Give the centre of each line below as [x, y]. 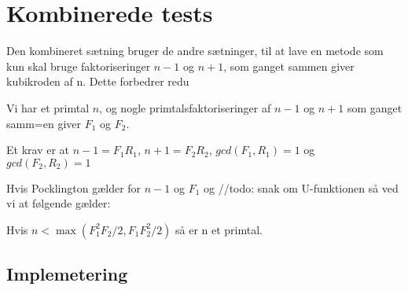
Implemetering [67, 274]
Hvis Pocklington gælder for [74, 187]
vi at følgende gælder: [59, 203]
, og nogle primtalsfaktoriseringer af [185, 107]
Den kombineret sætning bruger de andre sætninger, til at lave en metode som [195, 51]
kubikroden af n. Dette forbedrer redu [98, 81]
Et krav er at [38, 150]
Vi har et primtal [48, 107]
